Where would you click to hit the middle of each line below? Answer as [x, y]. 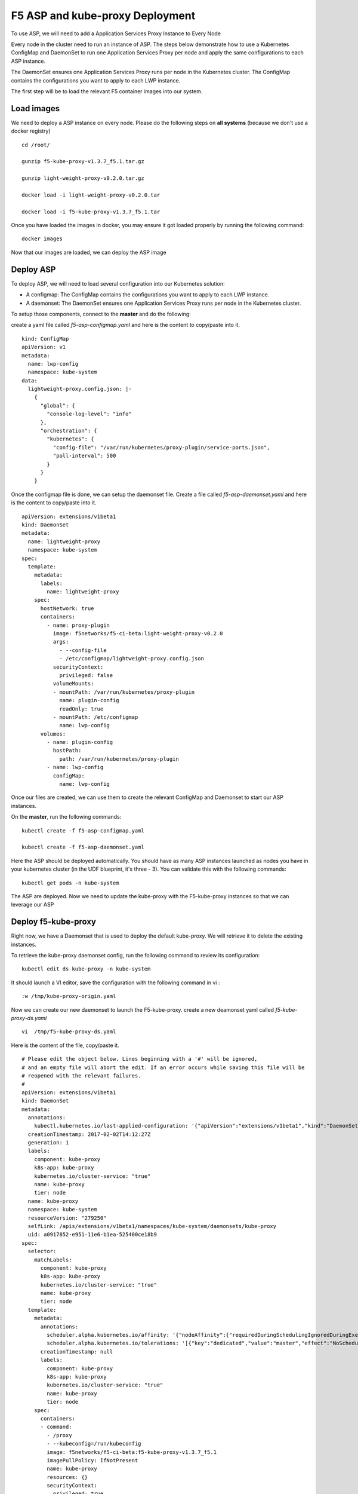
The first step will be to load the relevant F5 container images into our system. [107, 91]
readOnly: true [81, 709]
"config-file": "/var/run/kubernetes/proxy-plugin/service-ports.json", [161, 447]
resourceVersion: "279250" [67, 1218]
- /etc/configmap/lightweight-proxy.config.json [132, 659]
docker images [42, 239]
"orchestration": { [69, 431]
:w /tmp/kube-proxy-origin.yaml [69, 996]
